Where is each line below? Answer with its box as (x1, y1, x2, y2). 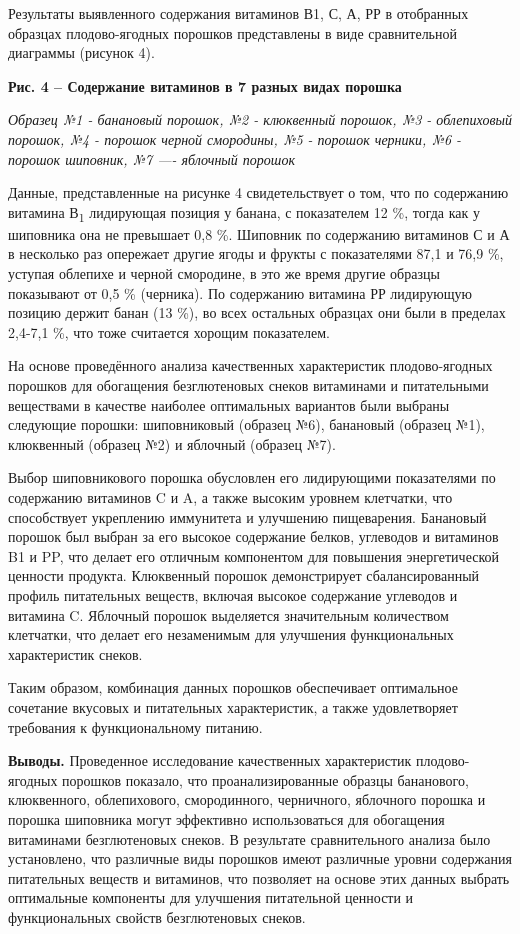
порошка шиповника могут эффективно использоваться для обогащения (8, 808, 445, 829)
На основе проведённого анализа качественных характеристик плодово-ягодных (8, 355, 493, 376)
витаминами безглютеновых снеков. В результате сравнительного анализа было (8, 828, 491, 849)
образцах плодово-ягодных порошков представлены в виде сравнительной (8, 22, 457, 43)
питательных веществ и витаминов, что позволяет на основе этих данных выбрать (8, 867, 510, 888)
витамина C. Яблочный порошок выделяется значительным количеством (8, 604, 449, 625)
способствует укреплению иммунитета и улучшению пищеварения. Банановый (8, 506, 487, 527)
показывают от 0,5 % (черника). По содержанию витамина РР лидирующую (8, 282, 472, 303)
